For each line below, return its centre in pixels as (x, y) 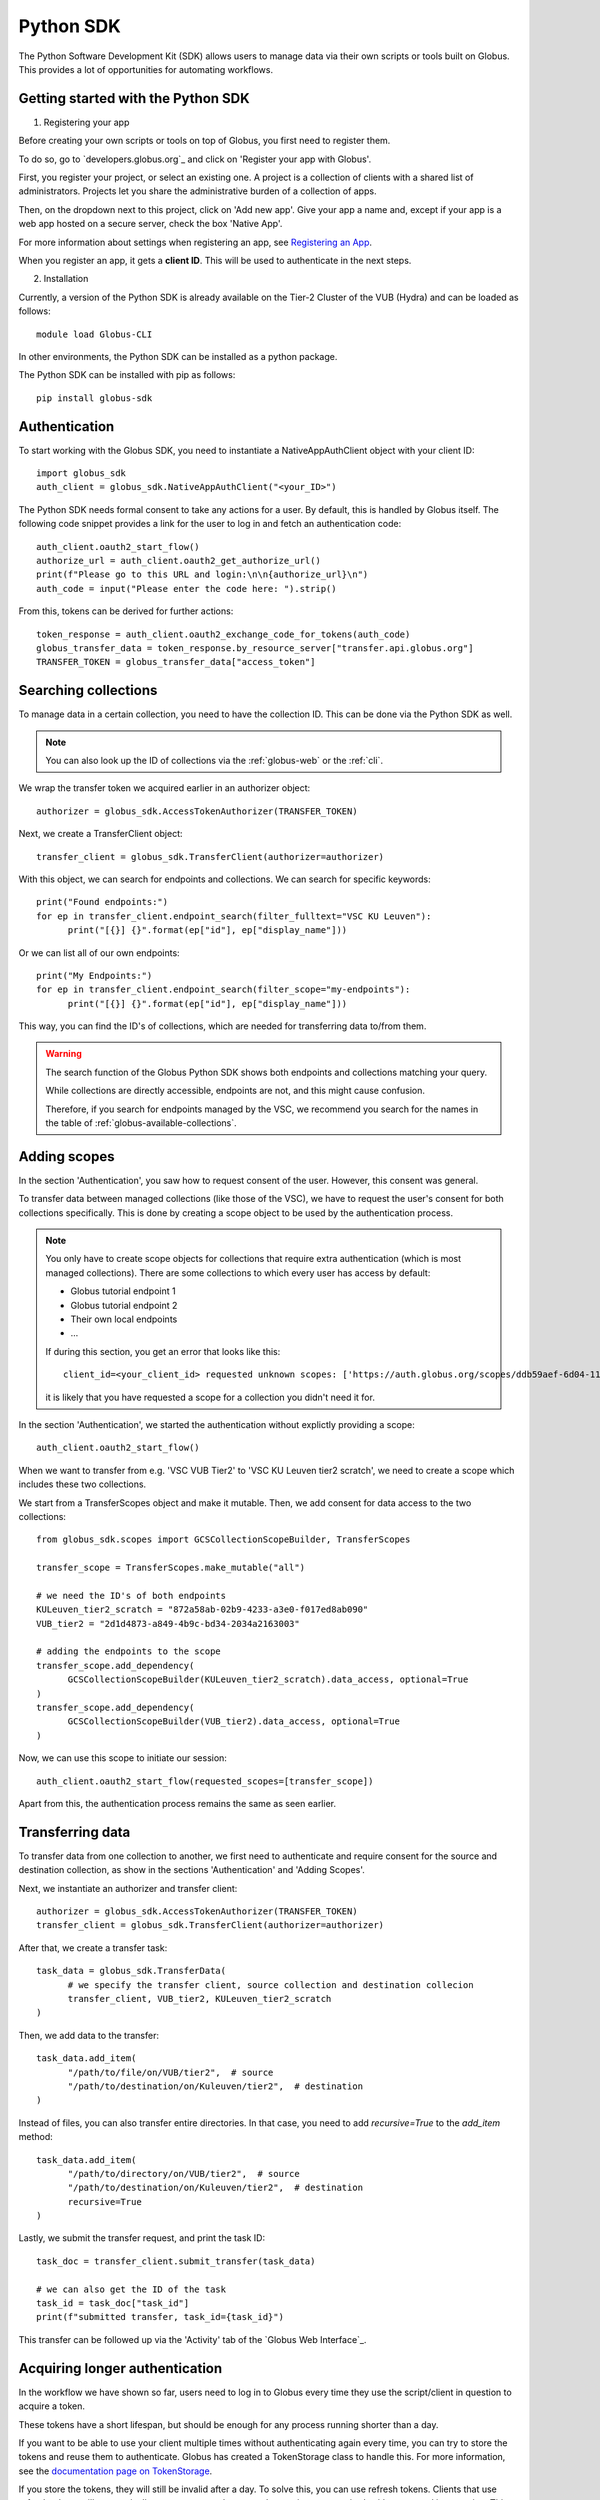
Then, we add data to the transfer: (89, 2035)
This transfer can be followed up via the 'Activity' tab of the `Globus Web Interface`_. (192, 2339)
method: (36, 2137)
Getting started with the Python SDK (134, 98)
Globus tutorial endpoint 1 (123, 1291)
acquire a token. (51, 2406)
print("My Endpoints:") (94, 975)
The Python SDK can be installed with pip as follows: (127, 375)
